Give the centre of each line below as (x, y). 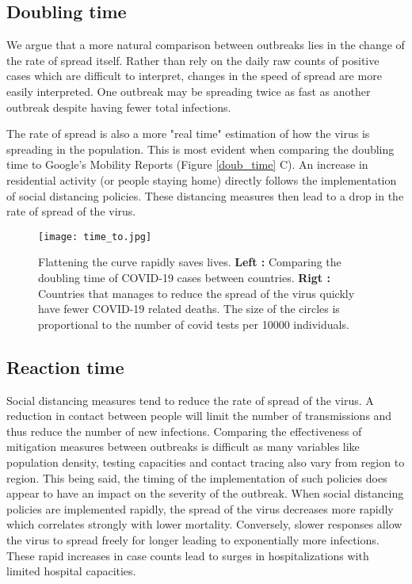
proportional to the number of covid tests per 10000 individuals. (194, 324)
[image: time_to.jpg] (95, 237)
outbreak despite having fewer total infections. (119, 107)
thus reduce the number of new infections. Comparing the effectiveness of (184, 431)
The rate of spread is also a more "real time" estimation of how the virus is (188, 134)
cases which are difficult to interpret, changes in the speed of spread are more (194, 76)
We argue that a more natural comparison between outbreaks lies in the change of (206, 45)
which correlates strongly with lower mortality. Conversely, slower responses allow (204, 524)
